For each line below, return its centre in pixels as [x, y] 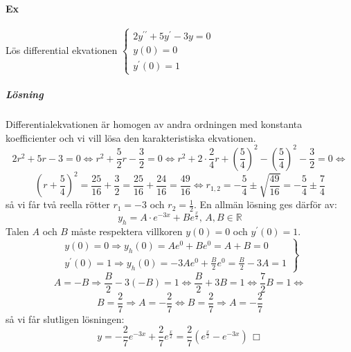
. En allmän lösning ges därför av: [265, 204]
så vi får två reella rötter [58, 204]
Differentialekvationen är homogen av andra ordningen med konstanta [154, 124]
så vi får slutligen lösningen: [65, 318]
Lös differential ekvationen [62, 49]
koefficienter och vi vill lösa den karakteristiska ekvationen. [131, 137]
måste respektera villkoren [127, 231]
